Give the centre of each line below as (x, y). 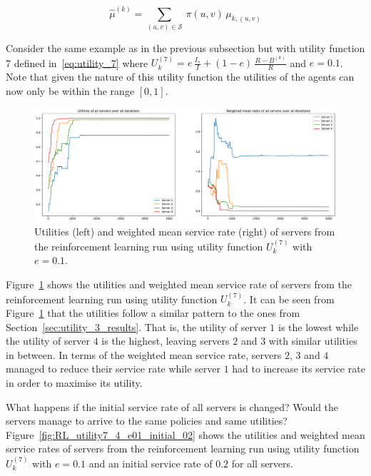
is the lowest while (319, 326)
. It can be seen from (289, 299)
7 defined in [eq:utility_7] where (77, 62)
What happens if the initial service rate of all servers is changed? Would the (172, 406)
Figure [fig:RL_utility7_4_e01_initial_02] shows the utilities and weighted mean (185, 434)
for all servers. (262, 463)
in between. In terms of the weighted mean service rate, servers (144, 354)
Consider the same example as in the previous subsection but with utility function (185, 47)
